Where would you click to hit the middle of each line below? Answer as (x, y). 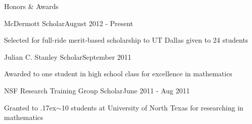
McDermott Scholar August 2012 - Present (69, 23)
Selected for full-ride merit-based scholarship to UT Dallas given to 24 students (126, 40)
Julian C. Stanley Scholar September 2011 (68, 56)
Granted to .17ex (30, 107)
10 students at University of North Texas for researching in (152, 107)
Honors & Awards (31, 6)
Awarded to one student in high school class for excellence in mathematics (118, 74)
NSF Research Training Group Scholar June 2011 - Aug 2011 (97, 90)
